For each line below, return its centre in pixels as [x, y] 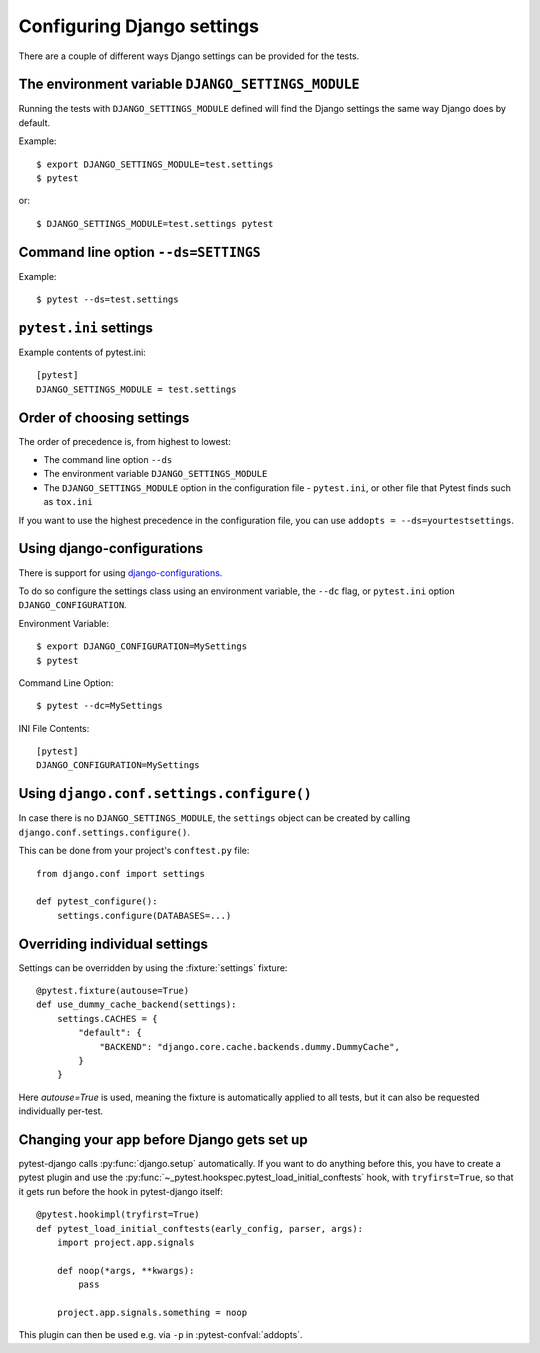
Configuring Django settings [139, 26]
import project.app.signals [125, 1242]
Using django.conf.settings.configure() [165, 793]
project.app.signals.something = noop [152, 1312]
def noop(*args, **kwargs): [125, 1270]
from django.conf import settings [120, 873]
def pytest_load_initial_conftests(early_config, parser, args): [200, 1228]
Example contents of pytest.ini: [82, 352]
